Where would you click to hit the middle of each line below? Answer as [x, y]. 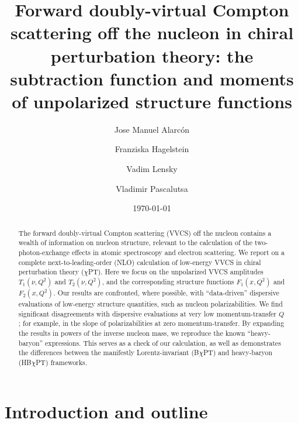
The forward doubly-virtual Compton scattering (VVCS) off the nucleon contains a [145, 233]
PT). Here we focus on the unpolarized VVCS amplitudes [176, 272]
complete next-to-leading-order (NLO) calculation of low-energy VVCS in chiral [140, 262]
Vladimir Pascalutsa [152, 188]
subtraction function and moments [152, 78]
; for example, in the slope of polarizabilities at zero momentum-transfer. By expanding [151, 323]
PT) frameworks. [62, 362]
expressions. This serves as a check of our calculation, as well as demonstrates [163, 343]
